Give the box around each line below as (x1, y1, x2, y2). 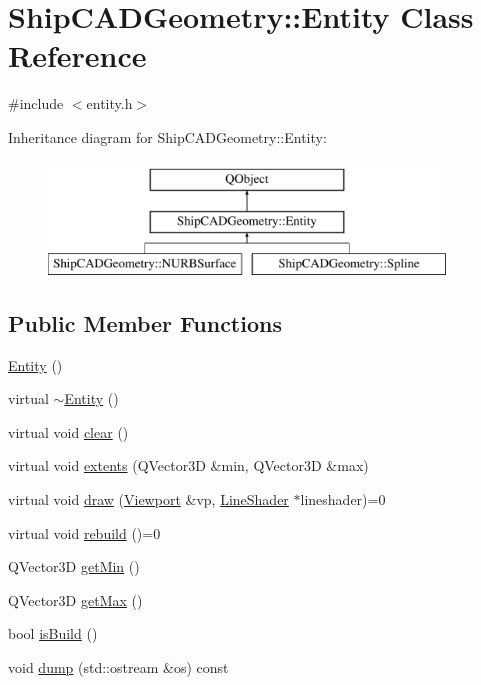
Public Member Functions (8, 307, 282, 338)
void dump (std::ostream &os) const (8, 657, 229, 678)
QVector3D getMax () (8, 589, 143, 610)
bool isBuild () (8, 623, 98, 644)
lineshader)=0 (300, 489, 386, 510)
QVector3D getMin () (8, 556, 140, 577)
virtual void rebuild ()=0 (8, 522, 161, 543)
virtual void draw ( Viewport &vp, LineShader (8, 489, 289, 510)
